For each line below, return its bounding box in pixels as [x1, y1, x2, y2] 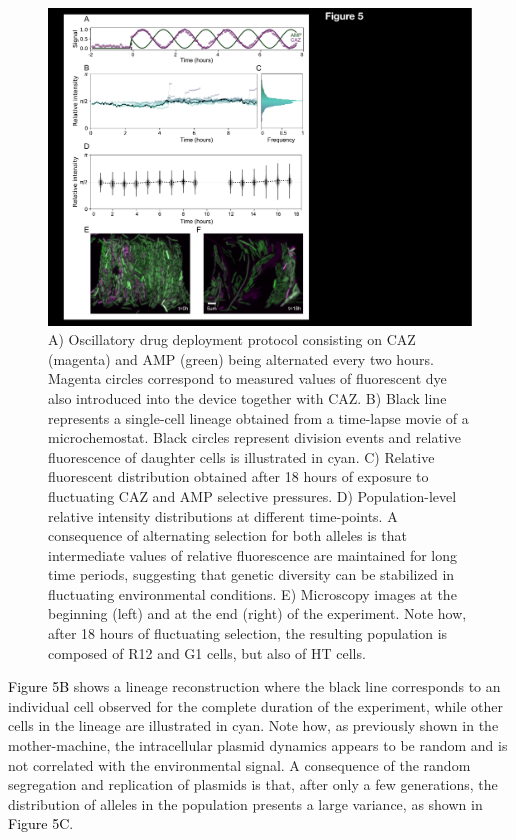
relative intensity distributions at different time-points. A [48, 505, 398, 526]
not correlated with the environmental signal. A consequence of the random [8, 754, 471, 775]
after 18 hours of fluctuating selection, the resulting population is [48, 623, 448, 644]
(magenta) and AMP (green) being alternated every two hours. [48, 348, 434, 369]
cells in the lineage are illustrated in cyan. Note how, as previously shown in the [8, 715, 499, 736]
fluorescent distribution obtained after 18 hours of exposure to [48, 466, 429, 487]
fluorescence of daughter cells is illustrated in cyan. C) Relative [48, 446, 435, 467]
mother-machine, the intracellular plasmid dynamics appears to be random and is [8, 735, 508, 756]
